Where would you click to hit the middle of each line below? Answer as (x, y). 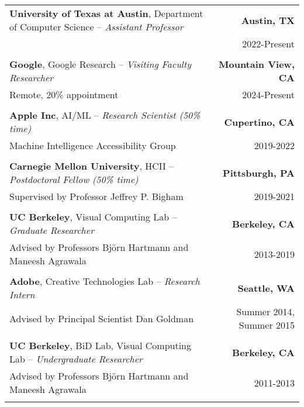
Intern (22, 294)
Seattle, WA (266, 288)
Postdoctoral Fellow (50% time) (74, 179)
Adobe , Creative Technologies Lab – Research (105, 281)
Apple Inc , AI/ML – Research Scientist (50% (105, 115)
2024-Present (268, 94)
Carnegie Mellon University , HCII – (92, 166)
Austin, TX (268, 20)
